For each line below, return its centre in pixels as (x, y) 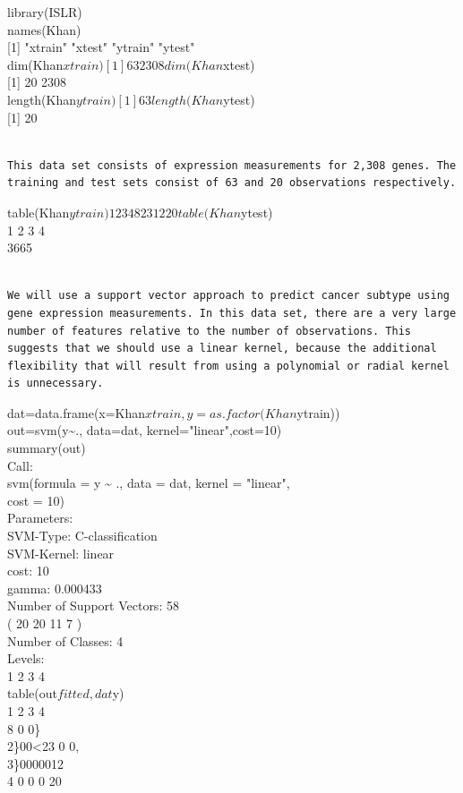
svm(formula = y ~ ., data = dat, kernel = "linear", (149, 483)
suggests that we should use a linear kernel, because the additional (222, 349)
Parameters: (40, 518)
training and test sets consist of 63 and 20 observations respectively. (232, 183)
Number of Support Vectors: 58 (93, 605)
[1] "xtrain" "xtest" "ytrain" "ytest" (101, 47)
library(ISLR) (45, 12)
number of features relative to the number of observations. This (210, 331)
